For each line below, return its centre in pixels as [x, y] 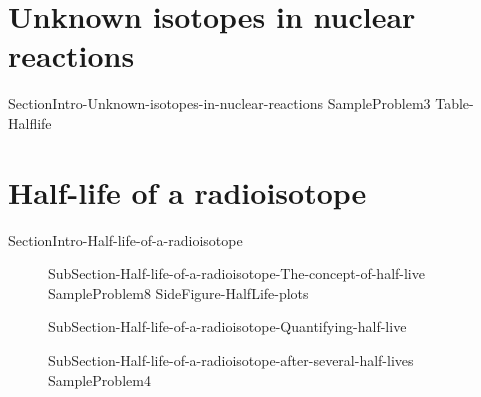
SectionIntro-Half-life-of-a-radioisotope [125, 239]
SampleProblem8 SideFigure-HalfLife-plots [178, 292]
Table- [454, 103]
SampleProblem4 [99, 379]
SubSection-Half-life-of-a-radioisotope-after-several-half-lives [231, 360]
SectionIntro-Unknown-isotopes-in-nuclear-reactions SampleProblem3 [219, 103]
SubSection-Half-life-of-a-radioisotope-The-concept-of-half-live [236, 273]
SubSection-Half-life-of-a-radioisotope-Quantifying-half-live [227, 326]
